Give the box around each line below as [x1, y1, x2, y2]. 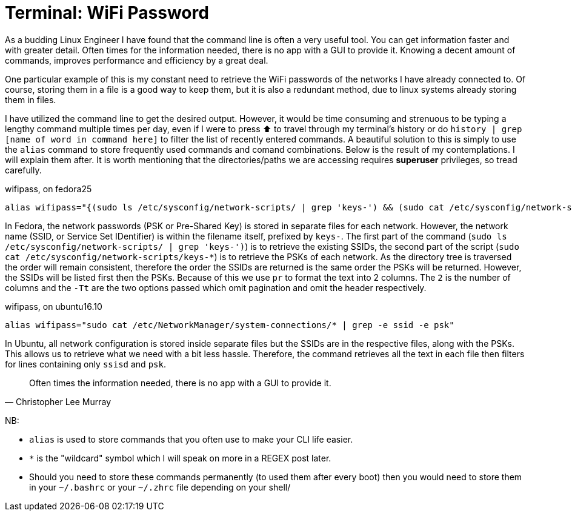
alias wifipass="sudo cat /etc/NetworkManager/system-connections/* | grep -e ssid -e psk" [5, 320, 454, 330]
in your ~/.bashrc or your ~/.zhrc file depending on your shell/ [29, 481, 291, 492]
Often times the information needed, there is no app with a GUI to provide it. [29, 377, 331, 388]
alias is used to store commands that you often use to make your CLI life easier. [29, 434, 353, 444]
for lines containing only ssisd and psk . [5, 358, 166, 369]
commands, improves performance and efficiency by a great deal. [5, 55, 268, 65]
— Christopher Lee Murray [5, 396, 111, 407]
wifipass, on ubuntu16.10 [5, 301, 102, 312]
